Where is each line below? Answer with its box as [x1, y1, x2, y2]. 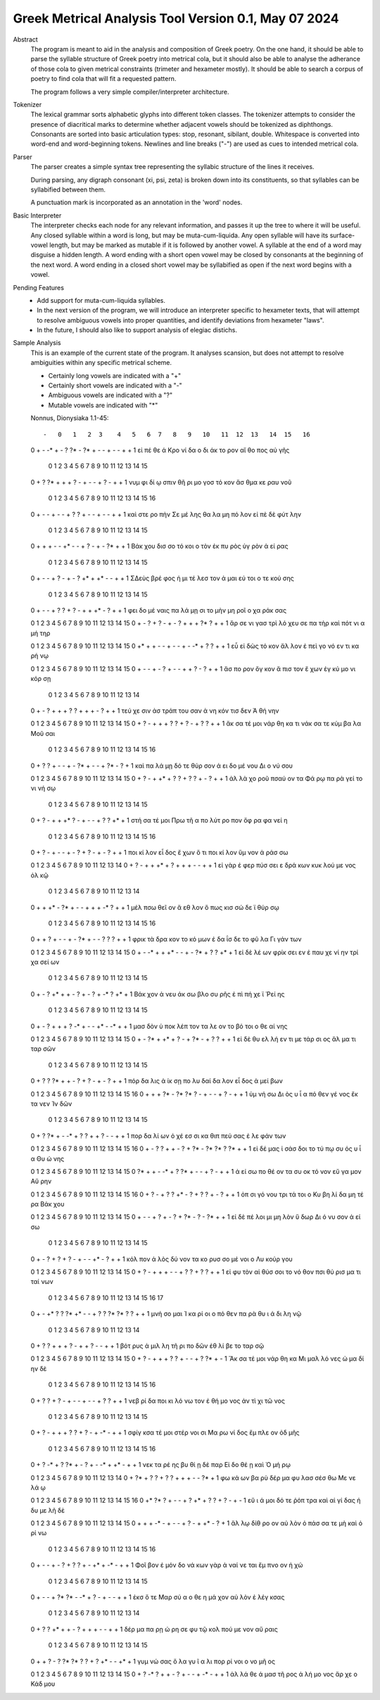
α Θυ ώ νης [30, 1154, 65, 1163]
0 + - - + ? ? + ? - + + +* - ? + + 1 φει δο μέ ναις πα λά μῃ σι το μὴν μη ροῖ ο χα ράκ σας [30, 606, 287, 614]
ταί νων [30, 1277, 54, 1286]
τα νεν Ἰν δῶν [30, 1099, 72, 1108]
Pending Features [13, 283, 65, 292]
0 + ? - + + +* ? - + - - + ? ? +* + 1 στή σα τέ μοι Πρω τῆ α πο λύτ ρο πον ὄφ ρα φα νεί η [30, 816, 288, 825]
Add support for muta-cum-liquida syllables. [37, 296, 165, 304]
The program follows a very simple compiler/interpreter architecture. [30, 87, 229, 96]
